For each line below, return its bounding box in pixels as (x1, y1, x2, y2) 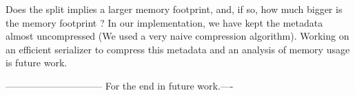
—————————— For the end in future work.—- (6, 78, 234, 92)
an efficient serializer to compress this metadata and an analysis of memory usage (6, 42, 350, 56)
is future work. (6, 55, 68, 70)
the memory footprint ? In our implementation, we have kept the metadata (6, 15, 323, 29)
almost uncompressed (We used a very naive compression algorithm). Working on (6, 29, 349, 43)
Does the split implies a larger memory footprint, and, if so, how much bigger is (6, 2, 343, 16)
